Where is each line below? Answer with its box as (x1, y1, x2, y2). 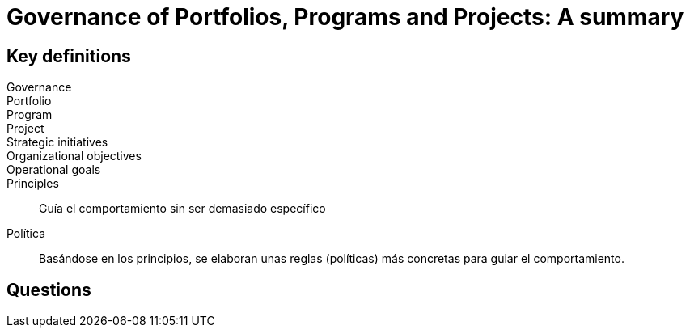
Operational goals (6, 163, 101, 177)
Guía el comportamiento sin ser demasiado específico (39, 201, 326, 216)
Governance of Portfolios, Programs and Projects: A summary (6, 3, 684, 31)
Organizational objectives (6, 149, 142, 163)
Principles (6, 176, 59, 191)
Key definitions (6, 45, 131, 66)
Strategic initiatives (6, 135, 108, 150)
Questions (6, 279, 91, 300)
